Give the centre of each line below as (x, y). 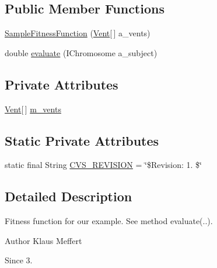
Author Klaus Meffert (43, 240)
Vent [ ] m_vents (33, 109)
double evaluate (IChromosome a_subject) (81, 52)
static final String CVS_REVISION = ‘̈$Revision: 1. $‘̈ (103, 165)
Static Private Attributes (82, 140)
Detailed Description (69, 196)
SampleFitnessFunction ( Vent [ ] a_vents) (78, 33)
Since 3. (19, 260)
